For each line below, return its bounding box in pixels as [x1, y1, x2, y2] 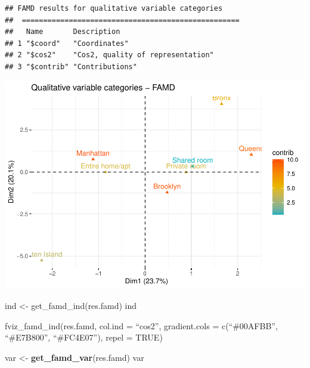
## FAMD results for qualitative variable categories [5, 4, 223, 13]
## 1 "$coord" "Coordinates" [5, 39, 129, 48]
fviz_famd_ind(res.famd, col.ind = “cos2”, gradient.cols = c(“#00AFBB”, [5, 319, 278, 332]
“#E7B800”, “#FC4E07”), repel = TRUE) [5, 331, 163, 344]
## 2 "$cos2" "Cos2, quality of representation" [5, 51, 214, 60]
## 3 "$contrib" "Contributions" [5, 62, 137, 71]
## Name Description [5, 27, 120, 36]
